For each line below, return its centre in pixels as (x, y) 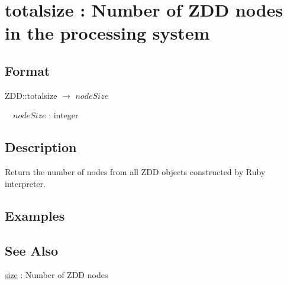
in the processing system (107, 33)
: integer (64, 115)
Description (41, 147)
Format (28, 70)
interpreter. (25, 183)
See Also (32, 250)
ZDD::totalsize (31, 95)
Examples (35, 215)
